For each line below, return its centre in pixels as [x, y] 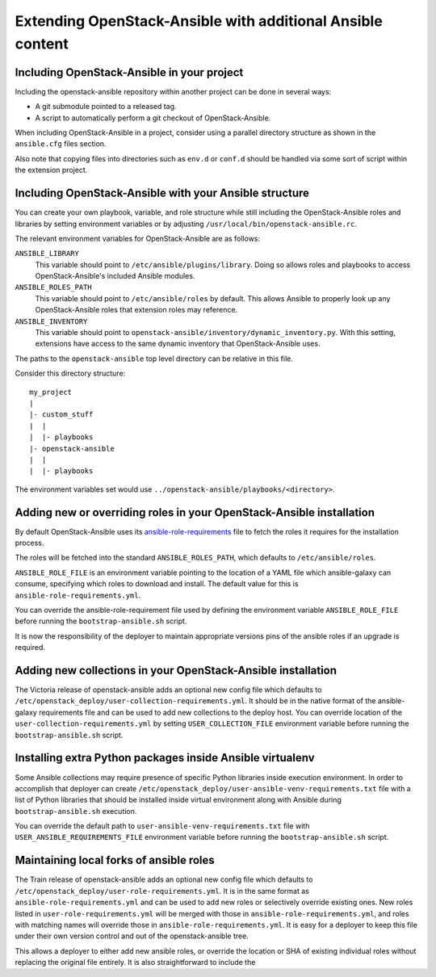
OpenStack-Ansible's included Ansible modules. [115, 276]
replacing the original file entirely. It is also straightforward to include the [135, 962]
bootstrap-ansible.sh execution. [76, 811]
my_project [51, 392]
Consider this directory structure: [70, 373]
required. [30, 648]
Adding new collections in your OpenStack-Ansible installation [176, 670]
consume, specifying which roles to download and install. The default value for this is [157, 584]
